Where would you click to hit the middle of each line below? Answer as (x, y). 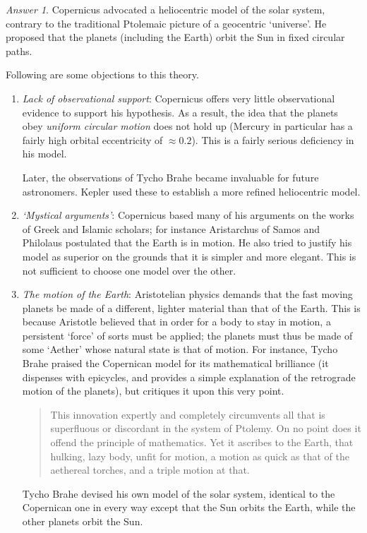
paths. (19, 50)
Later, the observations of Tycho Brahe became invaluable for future (170, 177)
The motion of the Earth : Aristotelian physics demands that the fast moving (187, 294)
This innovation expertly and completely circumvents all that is (188, 414)
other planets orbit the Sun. (83, 521)
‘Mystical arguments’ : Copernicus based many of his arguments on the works (188, 215)
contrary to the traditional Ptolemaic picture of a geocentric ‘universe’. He (166, 23)
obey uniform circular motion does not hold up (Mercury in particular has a (187, 126)
